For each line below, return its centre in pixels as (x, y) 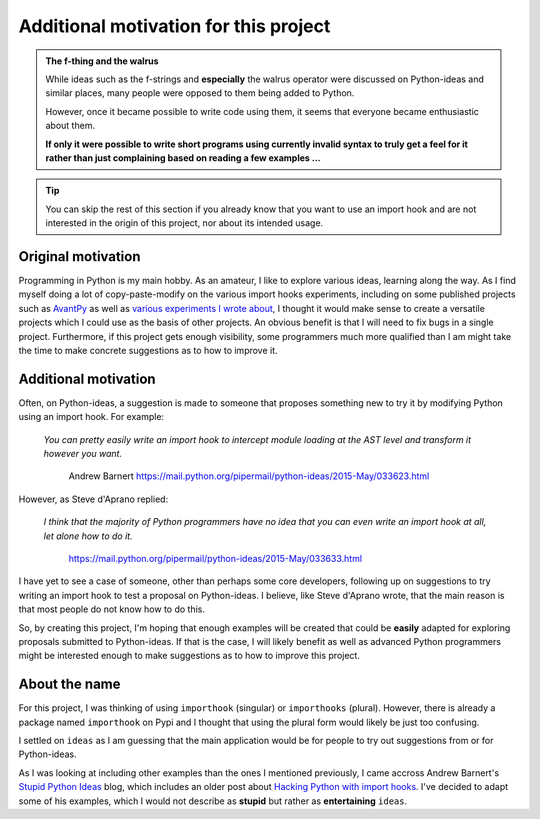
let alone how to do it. (88, 536)
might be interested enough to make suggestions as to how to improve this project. (189, 656)
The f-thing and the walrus (102, 61)
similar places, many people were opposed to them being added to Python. (200, 93)
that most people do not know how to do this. (111, 609)
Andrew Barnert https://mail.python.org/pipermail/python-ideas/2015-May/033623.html (249, 476)
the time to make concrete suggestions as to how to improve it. (148, 350)
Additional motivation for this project (174, 26)
